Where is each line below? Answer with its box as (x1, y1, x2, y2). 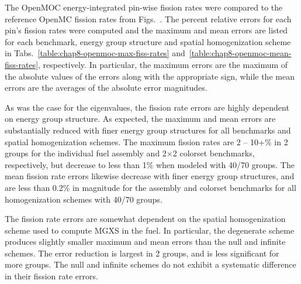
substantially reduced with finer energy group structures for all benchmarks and (5, 124, 291, 136)
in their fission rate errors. (5, 270, 98, 282)
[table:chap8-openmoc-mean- (189, 47, 292, 59)
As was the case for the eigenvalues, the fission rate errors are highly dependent (5, 101, 289, 113)
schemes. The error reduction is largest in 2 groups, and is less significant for (5, 247, 279, 259)
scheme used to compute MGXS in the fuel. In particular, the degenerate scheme (5, 224, 295, 236)
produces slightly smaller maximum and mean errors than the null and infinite (5, 235, 286, 248)
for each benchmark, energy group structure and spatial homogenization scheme (5, 35, 291, 47)
